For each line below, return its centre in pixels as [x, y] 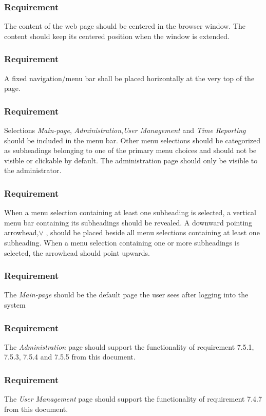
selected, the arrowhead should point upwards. [77, 252]
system [15, 305]
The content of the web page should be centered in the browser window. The [125, 26]
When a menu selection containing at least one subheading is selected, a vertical [130, 212]
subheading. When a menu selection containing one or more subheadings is [122, 242]
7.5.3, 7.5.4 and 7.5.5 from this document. [70, 357]
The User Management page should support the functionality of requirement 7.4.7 [133, 399]
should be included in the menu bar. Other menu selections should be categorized [132, 140]
